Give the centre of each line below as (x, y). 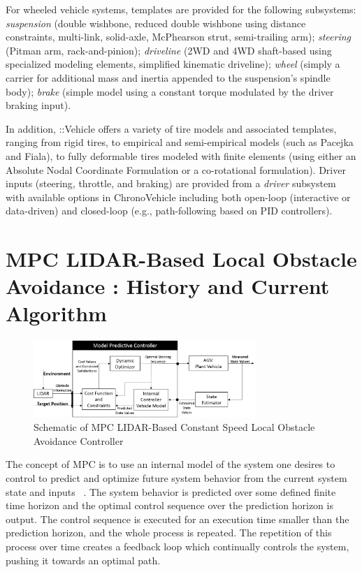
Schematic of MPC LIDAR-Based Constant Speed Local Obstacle (174, 427)
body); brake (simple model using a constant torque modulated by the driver (170, 91)
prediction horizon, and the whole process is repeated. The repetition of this (169, 533)
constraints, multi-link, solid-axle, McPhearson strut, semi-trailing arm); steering (178, 37)
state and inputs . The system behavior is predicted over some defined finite (171, 491)
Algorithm (56, 313)
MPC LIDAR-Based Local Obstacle (181, 259)
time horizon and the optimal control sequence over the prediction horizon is (169, 505)
